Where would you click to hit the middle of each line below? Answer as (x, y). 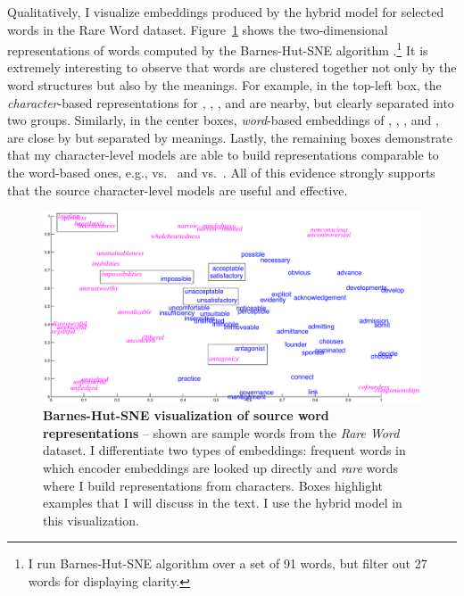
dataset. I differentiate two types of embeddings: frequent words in (224, 450)
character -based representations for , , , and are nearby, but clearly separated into (231, 102)
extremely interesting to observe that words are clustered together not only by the (232, 67)
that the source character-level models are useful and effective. (178, 190)
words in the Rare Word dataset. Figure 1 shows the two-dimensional (198, 29)
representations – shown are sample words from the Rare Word (221, 432)
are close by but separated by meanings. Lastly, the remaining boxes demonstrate (230, 137)
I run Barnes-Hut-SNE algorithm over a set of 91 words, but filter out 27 (228, 563)
